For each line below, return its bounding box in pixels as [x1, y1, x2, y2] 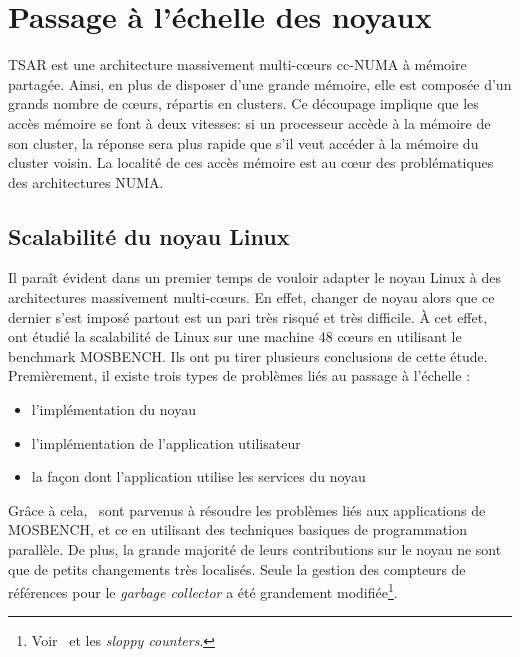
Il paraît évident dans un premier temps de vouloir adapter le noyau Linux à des [8, 267, 501, 288]
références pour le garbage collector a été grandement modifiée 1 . [8, 579, 398, 602]
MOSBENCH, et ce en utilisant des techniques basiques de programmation [8, 519, 467, 540]
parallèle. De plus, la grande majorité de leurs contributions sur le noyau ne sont [8, 539, 502, 560]
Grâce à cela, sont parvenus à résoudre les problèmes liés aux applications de [8, 499, 486, 520]
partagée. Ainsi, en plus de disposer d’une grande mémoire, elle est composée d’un [8, 73, 512, 94]
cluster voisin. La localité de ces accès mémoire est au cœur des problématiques [8, 152, 494, 173]
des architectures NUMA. [8, 171, 164, 192]
